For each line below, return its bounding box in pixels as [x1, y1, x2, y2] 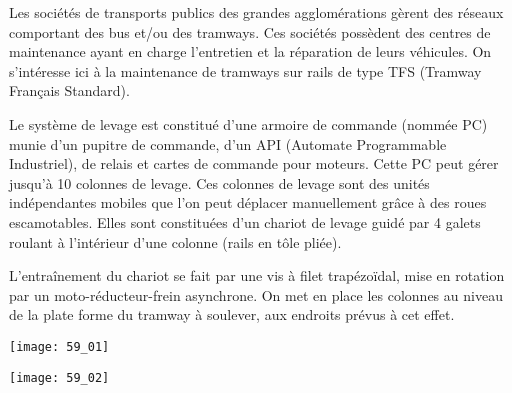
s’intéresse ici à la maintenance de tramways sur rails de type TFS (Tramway [9, 60, 482, 81]
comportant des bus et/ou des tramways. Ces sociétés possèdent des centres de [9, 21, 491, 42]
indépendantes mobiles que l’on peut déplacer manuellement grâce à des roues [9, 192, 487, 213]
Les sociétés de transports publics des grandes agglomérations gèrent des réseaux [9, 2, 504, 22]
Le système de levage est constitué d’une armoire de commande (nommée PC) [9, 113, 488, 134]
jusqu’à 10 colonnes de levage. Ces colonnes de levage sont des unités [9, 172, 430, 193]
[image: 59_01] [9, 339, 110, 354]
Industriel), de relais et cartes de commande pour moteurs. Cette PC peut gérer [9, 153, 499, 174]
